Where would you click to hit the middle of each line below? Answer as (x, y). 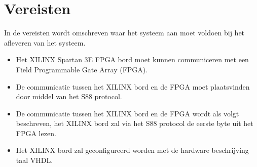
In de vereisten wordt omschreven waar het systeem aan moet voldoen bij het (124, 33)
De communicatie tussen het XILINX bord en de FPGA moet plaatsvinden (133, 86)
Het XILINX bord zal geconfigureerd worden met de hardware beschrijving (132, 150)
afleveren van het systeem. (45, 42)
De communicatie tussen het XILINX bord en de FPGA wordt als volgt (127, 113)
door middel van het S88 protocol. (69, 96)
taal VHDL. (34, 160)
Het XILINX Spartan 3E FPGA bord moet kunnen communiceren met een (132, 59)
